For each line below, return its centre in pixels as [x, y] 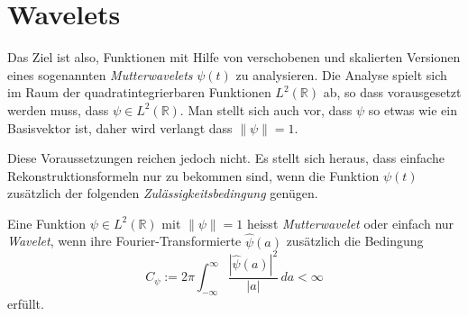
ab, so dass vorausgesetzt [392, 92]
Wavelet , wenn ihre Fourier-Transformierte [124, 241]
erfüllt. [26, 304]
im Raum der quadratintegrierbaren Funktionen [139, 92]
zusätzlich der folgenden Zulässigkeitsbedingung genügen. [163, 193]
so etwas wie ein [413, 109]
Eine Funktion [47, 223]
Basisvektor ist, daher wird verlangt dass [120, 127]
